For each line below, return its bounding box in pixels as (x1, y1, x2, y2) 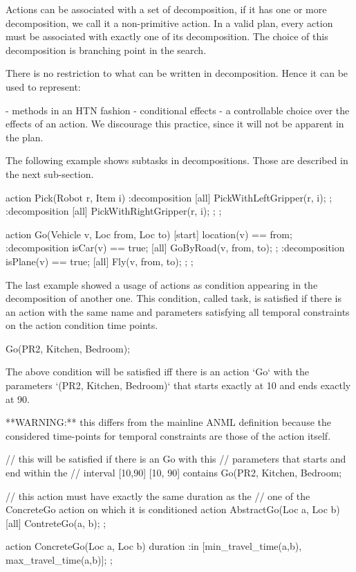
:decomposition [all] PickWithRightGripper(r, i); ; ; (6, 204, 222, 218)
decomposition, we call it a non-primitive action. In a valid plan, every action (6, 15, 333, 30)
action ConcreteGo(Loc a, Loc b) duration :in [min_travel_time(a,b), (6, 539, 302, 553)
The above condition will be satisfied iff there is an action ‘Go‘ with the (6, 364, 310, 379)
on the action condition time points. (6, 318, 158, 332)
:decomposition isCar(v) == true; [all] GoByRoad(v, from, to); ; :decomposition (6, 240, 345, 255)
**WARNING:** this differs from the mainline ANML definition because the (6, 415, 331, 429)
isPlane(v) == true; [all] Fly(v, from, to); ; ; (6, 253, 194, 268)
